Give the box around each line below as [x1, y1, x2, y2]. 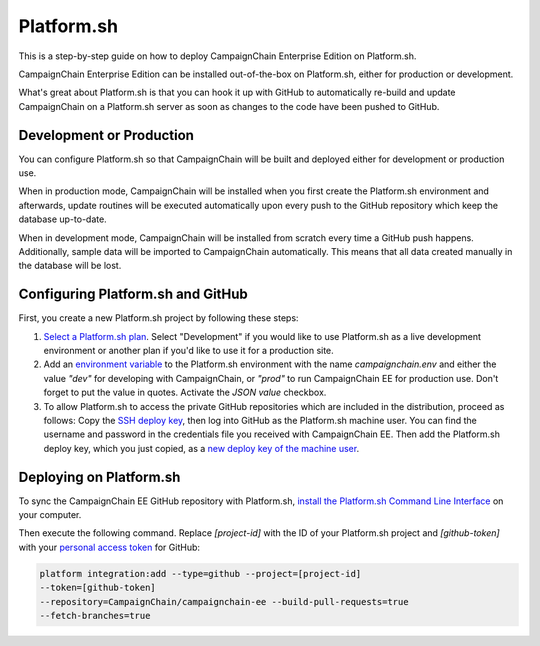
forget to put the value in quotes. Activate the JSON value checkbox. [43, 386, 327, 399]
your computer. [18, 509, 82, 521]
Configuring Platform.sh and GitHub [18, 286, 249, 303]
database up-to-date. [18, 213, 107, 225]
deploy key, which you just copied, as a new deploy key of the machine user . [43, 442, 360, 454]
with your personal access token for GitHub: [18, 541, 200, 553]
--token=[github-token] [39, 582, 157, 594]
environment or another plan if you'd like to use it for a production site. [43, 345, 334, 357]
